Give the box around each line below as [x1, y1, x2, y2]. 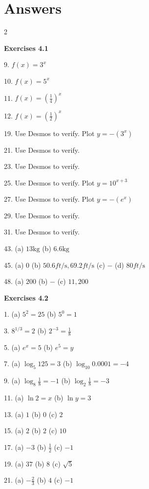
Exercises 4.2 [4, 292, 48, 303]
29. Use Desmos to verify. [4, 210, 80, 220]
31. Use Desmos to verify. [4, 227, 80, 237]
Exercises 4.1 [4, 43, 48, 53]
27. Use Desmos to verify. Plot [4, 194, 95, 204]
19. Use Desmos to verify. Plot [4, 128, 95, 138]
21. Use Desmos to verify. [4, 144, 80, 155]
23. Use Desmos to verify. [4, 161, 80, 171]
